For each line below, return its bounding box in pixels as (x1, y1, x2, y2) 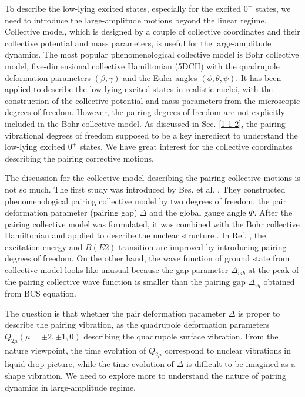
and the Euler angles (123, 71, 197, 83)
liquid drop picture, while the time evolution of (5, 358, 174, 370)
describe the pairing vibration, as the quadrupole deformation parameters (5, 318, 270, 331)
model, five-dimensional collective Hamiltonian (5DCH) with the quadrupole (5, 59, 280, 72)
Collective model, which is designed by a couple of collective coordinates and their (5, 25, 300, 38)
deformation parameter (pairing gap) (5, 206, 138, 218)
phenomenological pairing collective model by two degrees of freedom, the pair (5, 194, 286, 207)
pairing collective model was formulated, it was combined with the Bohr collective (5, 217, 300, 230)
